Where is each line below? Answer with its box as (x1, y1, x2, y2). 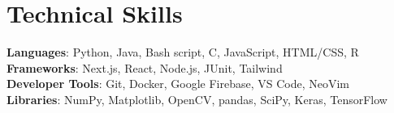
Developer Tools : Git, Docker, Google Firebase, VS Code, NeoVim (6, 75, 350, 92)
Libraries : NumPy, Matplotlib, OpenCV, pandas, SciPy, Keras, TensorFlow (6, 90, 388, 107)
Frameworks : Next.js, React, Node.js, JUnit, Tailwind (6, 59, 283, 76)
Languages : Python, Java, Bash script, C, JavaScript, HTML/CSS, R (6, 44, 359, 61)
